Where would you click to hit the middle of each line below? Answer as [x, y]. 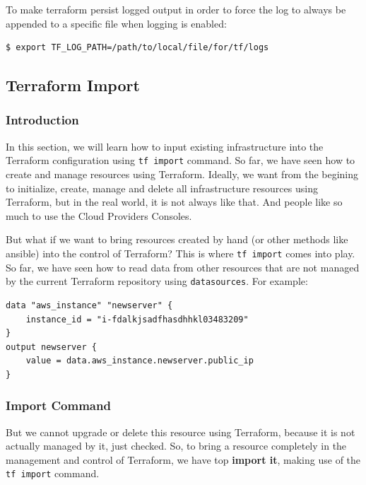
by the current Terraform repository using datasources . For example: [157, 281]
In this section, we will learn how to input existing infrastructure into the [165, 146]
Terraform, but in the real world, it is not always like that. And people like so [174, 202]
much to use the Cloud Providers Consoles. [99, 215]
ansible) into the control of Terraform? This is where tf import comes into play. [181, 253]
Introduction [42, 120]
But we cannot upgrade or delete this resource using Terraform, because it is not [181, 432]
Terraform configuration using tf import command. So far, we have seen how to [181, 160]
